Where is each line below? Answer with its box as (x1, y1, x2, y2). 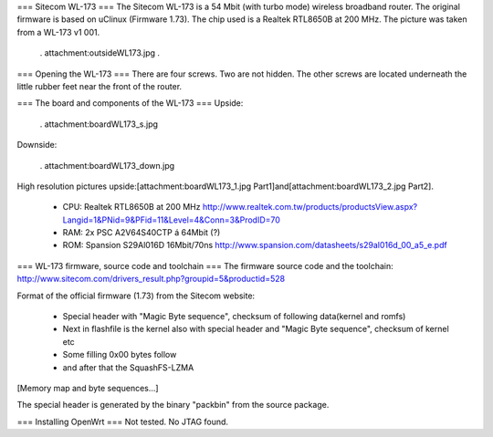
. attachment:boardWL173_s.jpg (39, 119, 159, 130)
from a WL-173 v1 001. (16, 26, 100, 37)
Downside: (16, 140, 58, 151)
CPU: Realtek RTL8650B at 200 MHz (62, 202, 201, 213)
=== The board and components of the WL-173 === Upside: (16, 98, 244, 109)
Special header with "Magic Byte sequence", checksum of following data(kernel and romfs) (62, 311, 406, 322)
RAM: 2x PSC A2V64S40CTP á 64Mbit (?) (62, 227, 221, 238)
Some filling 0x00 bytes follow (62, 349, 177, 360)
